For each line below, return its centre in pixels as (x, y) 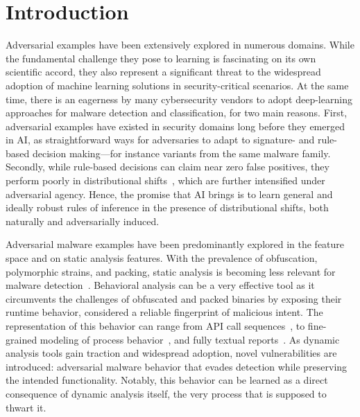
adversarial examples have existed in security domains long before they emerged (175, 126)
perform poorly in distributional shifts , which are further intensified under (165, 180)
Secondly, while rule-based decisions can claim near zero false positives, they (168, 167)
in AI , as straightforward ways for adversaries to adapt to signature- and (160, 140)
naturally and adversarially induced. (83, 221)
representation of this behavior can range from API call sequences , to (155, 326)
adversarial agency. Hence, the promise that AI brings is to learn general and (169, 194)
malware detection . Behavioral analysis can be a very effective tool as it (160, 285)
